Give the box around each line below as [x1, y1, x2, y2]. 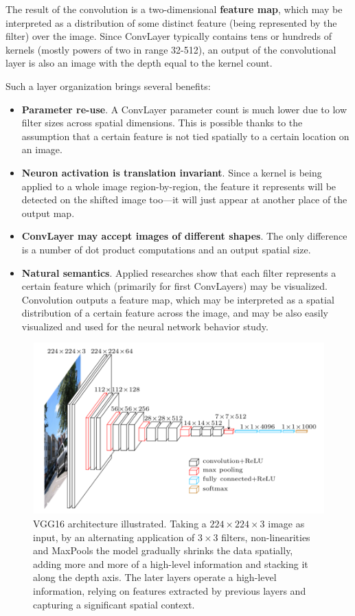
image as [268, 516, 305, 531]
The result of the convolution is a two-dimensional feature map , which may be [5, 2, 343, 16]
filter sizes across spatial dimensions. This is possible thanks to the [21, 115, 303, 130]
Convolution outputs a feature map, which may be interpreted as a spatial [21, 292, 334, 306]
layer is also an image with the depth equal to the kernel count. [5, 56, 273, 70]
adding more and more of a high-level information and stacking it [33, 556, 308, 571]
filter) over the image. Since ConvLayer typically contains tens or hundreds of [5, 29, 332, 43]
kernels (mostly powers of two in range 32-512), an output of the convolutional [5, 42, 336, 56]
